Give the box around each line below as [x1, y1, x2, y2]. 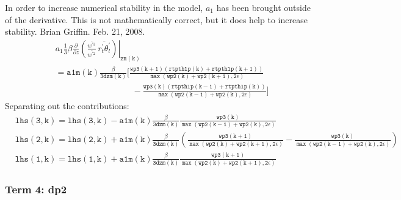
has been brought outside [216, 1, 311, 13]
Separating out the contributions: [5, 99, 129, 112]
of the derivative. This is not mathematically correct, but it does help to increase [5, 13, 308, 26]
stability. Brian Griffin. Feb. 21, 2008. [5, 25, 145, 38]
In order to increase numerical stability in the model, [5, 1, 203, 13]
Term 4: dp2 [5, 181, 67, 196]
